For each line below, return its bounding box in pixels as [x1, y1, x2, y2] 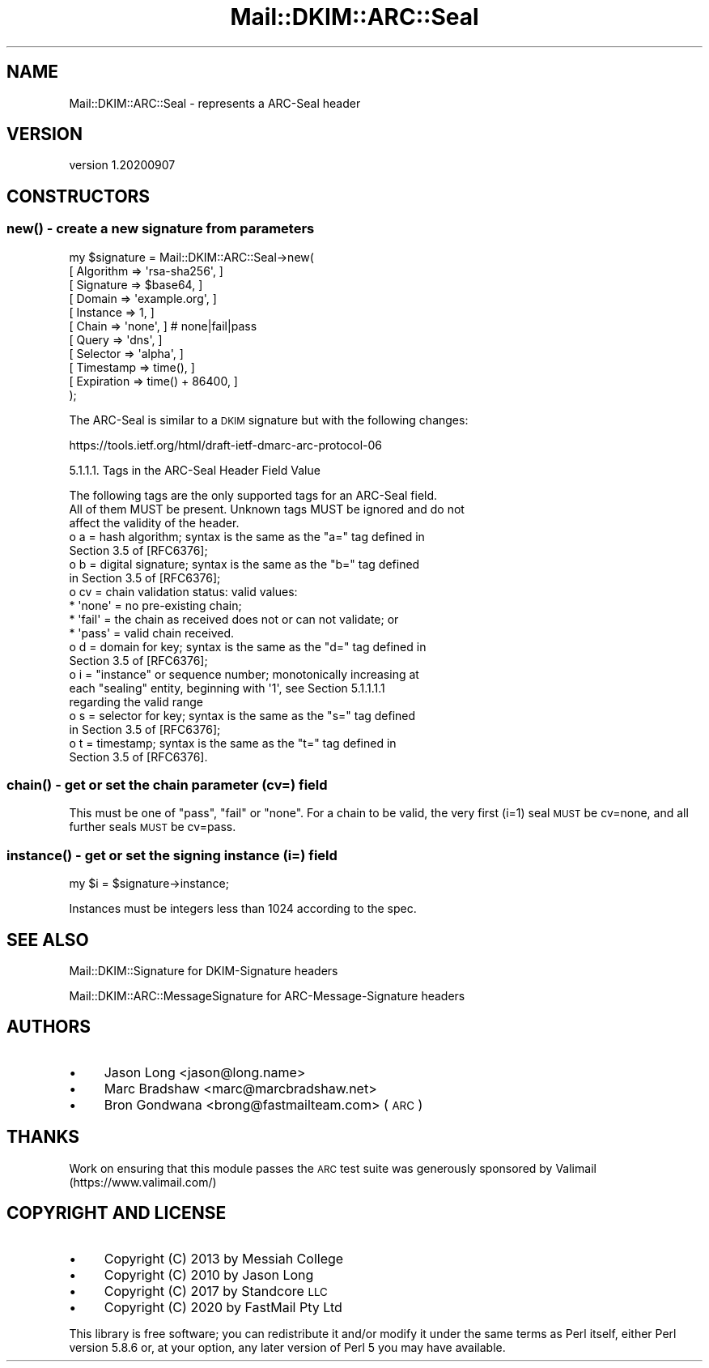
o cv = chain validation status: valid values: [69, 584, 298, 599]
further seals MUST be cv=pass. [69, 820, 236, 834]
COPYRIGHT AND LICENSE [6, 1203, 227, 1224]
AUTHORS [6, 1016, 91, 1038]
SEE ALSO [6, 929, 89, 950]
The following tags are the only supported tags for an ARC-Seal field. [69, 488, 438, 502]
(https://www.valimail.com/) [69, 1174, 217, 1189]
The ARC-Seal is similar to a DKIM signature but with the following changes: [69, 412, 469, 427]
